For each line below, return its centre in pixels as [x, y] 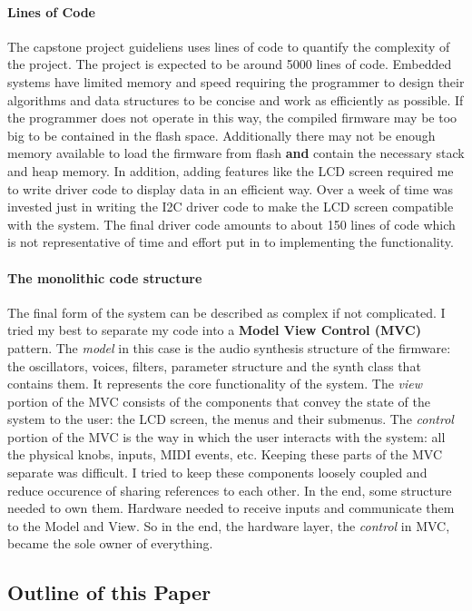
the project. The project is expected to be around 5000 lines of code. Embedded [230, 64]
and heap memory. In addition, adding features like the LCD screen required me [231, 170]
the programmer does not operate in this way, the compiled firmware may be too [232, 118]
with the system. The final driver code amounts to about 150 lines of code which [231, 224]
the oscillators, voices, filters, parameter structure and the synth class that [214, 365]
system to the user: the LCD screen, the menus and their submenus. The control [231, 419]
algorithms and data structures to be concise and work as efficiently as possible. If [236, 99]
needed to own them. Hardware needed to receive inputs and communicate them [231, 508]
